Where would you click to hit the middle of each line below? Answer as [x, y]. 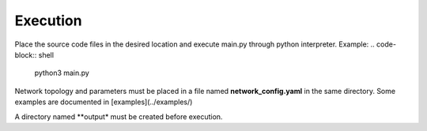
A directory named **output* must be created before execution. [119, 116]
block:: [26, 54]
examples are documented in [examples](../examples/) [104, 102]
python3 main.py [62, 73]
